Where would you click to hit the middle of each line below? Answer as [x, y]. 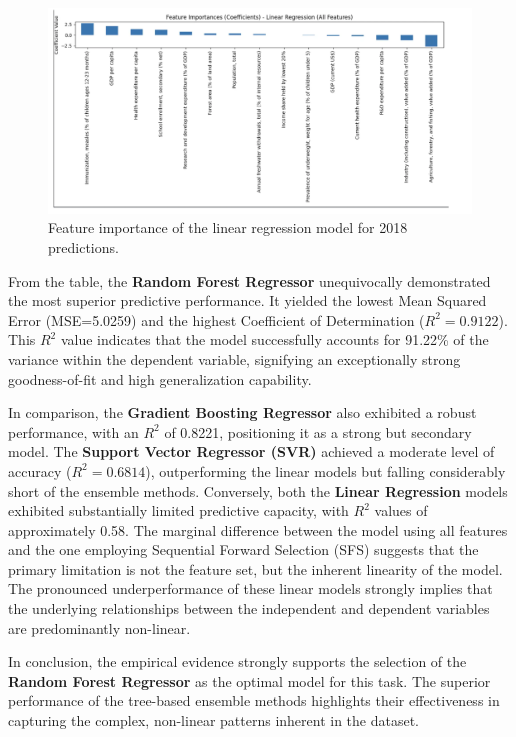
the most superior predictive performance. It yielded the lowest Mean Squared [247, 300]
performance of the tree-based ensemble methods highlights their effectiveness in [254, 700]
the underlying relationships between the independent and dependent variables [249, 608]
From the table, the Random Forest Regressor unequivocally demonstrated [249, 280]
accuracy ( [40, 470]
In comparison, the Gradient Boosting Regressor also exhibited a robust [242, 412]
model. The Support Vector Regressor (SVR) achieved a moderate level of [251, 451]
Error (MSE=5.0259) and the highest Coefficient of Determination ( [216, 319]
